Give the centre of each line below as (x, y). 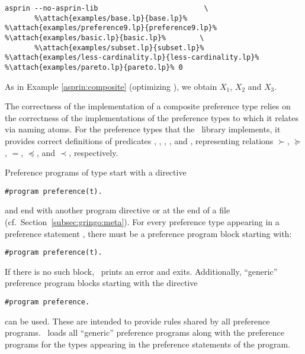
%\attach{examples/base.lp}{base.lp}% (111, 18)
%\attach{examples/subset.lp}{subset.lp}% (119, 48)
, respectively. (94, 152)
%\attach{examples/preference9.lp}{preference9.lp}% (111, 28)
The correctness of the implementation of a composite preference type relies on (148, 106)
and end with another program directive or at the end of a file (118, 210)
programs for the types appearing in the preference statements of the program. (148, 344)
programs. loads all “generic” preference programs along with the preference (145, 332)
